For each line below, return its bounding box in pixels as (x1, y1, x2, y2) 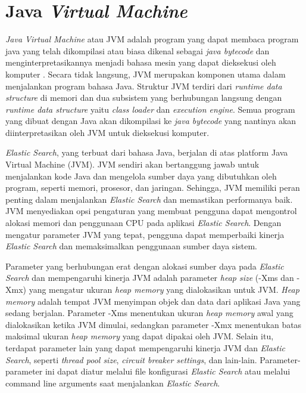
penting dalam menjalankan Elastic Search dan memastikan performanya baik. (5, 193, 293, 205)
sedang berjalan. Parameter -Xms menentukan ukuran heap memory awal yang (5, 307, 293, 319)
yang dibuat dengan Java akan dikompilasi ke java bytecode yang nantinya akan (5, 115, 296, 127)
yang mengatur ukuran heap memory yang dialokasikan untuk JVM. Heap (29, 283, 299, 295)
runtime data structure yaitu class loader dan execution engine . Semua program (5, 103, 295, 115)
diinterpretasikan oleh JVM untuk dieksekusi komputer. (5, 126, 210, 138)
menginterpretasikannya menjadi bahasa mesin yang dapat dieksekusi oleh (5, 56, 276, 69)
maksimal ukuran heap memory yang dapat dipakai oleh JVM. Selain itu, (5, 330, 274, 342)
